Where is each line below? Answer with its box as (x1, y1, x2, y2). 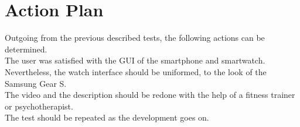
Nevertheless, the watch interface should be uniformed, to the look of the (5, 65, 267, 77)
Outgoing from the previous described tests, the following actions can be (5, 31, 265, 44)
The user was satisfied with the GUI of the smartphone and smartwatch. (5, 54, 265, 66)
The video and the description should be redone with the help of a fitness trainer (5, 89, 295, 101)
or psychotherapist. (5, 100, 73, 112)
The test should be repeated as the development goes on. (5, 111, 209, 124)
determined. (5, 43, 47, 55)
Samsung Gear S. (5, 77, 67, 89)
